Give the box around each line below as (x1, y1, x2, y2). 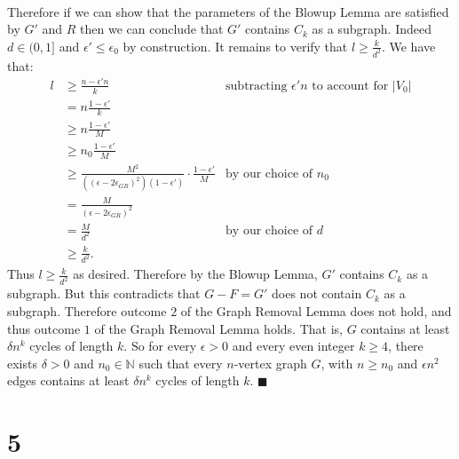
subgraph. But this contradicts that (7, 284, 201, 303)
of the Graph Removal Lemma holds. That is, (94, 319, 343, 337)
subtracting (226, 79, 288, 92)
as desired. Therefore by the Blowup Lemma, (73, 265, 318, 283)
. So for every (123, 336, 197, 355)
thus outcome (7, 319, 81, 337)
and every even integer (232, 336, 355, 355)
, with (321, 353, 353, 372)
